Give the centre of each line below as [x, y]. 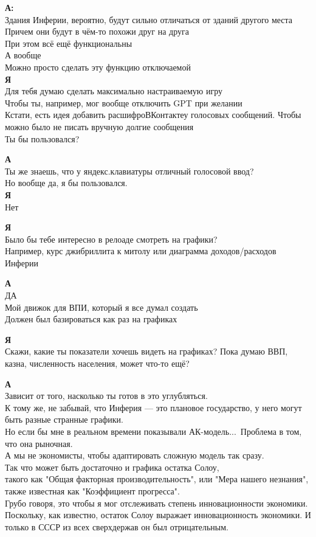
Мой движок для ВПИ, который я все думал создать [101, 307]
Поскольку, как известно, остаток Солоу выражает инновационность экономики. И [158, 515]
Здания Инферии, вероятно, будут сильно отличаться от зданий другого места [149, 19]
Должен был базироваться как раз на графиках [91, 319]
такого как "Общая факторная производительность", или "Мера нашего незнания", [157, 479]
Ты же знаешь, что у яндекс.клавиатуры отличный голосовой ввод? [129, 171]
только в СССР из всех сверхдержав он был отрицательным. [117, 526]
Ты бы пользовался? [42, 138]
